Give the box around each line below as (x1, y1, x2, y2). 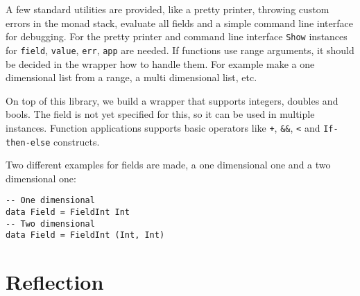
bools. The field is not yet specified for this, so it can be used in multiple (6, 107, 315, 121)
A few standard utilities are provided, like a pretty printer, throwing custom (6, 2, 329, 16)
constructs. (53, 134, 100, 148)
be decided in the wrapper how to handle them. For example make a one (6, 56, 315, 71)
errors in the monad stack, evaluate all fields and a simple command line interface (6, 15, 353, 30)
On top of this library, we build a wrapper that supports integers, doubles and (6, 93, 338, 107)
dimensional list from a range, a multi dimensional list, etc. (6, 70, 257, 85)
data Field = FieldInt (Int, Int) (6, 230, 165, 241)
